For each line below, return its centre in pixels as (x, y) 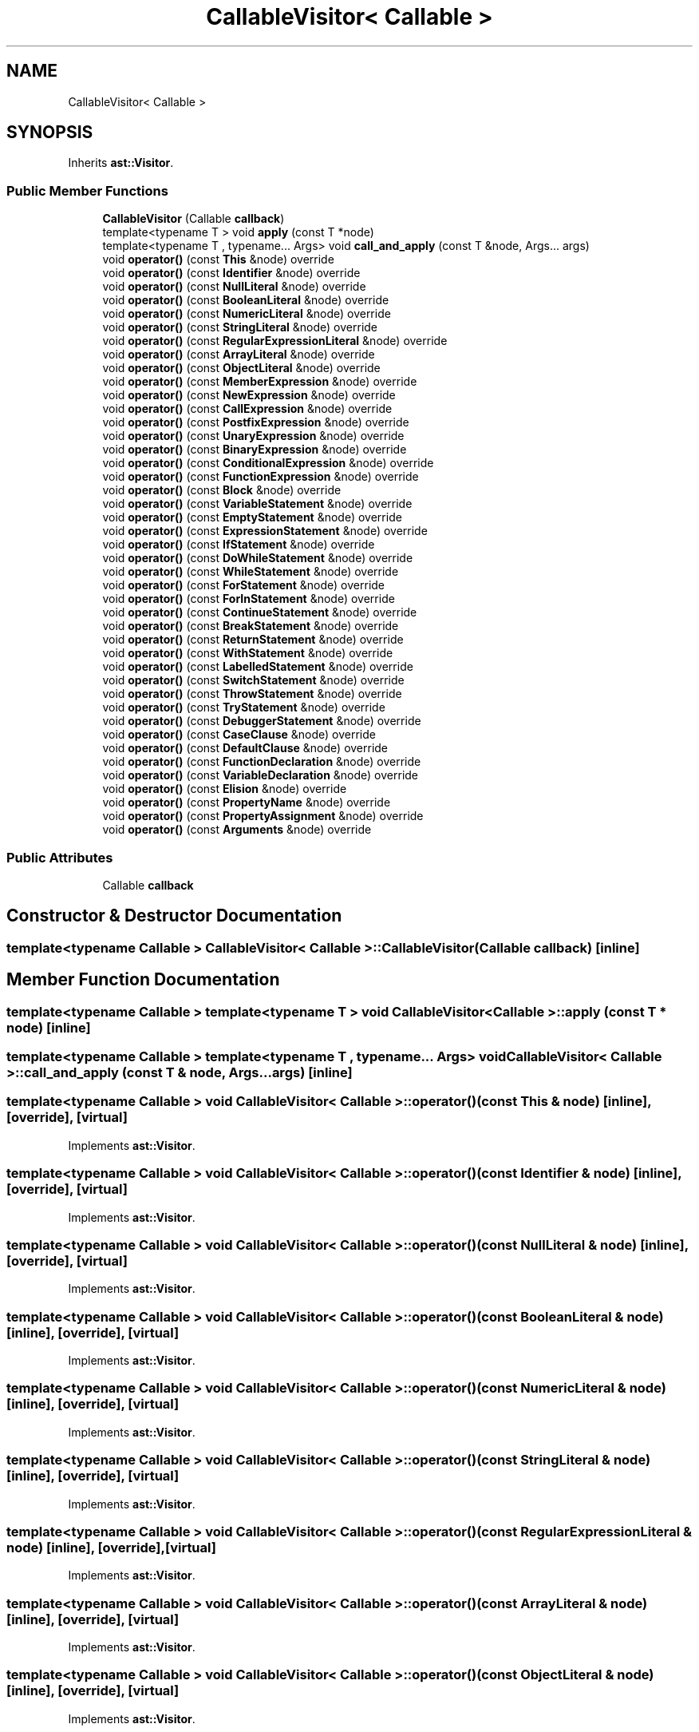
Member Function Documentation (143, 980)
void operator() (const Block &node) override (222, 490)
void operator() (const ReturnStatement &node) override (253, 640)
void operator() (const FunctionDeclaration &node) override (262, 762)
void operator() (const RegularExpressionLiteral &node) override (275, 341)
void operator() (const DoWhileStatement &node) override (258, 558)
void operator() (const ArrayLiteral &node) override (239, 355)
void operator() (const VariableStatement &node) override (257, 504)
